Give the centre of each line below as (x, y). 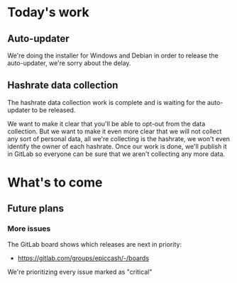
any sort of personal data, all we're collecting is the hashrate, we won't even (119, 138)
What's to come (55, 182)
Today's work (49, 12)
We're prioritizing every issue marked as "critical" (80, 272)
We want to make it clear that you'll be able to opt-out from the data (106, 123)
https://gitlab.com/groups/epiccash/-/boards (83, 258)
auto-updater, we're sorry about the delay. (69, 63)
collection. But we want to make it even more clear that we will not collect (115, 131)
